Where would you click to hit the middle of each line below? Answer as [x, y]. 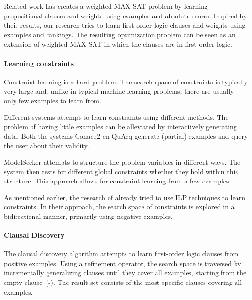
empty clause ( [26, 282]
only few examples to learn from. [53, 100]
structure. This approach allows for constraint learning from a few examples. [118, 181]
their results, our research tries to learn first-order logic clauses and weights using [125, 25]
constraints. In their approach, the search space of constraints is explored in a [119, 207]
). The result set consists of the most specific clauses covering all [146, 282]
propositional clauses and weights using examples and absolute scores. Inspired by [126, 15]
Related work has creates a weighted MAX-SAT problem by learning [106, 6]
